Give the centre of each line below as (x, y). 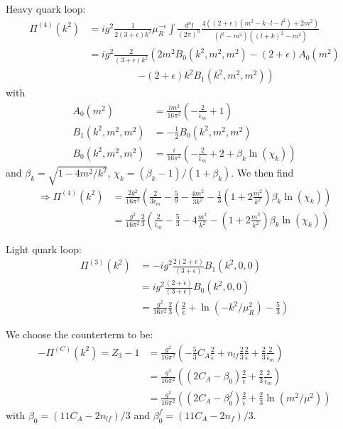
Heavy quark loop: (46, 9)
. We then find (262, 173)
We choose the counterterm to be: (80, 334)
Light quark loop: (44, 249)
